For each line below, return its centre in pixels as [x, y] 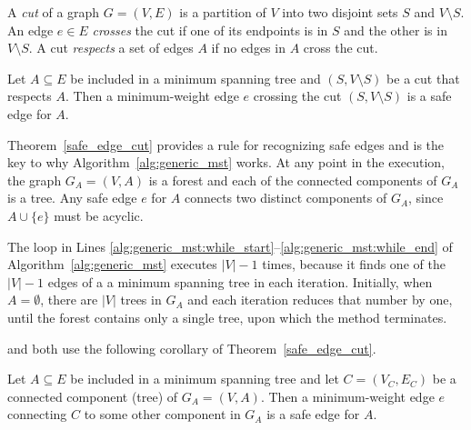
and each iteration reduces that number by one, [320, 300]
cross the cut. [341, 48]
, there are [69, 300]
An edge [30, 30]
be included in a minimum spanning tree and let [205, 379]
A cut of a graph [54, 12]
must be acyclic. [99, 215]
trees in [141, 300]
